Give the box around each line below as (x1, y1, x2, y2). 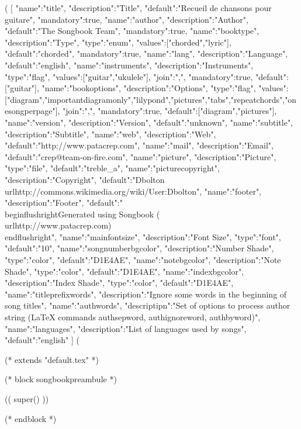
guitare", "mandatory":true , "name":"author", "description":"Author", (5, 13, 248, 25)
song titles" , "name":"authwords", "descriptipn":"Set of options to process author (5, 299, 290, 312)
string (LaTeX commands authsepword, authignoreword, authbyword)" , (5, 311, 261, 323)
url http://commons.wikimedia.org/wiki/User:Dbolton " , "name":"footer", (5, 185, 262, 197)
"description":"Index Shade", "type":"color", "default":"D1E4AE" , (5, 276, 234, 289)
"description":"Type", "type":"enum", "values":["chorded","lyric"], (5, 36, 231, 48)
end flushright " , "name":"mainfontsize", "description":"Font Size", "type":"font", (5, 230, 281, 243)
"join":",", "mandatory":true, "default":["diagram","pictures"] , (63, 105, 277, 117)
